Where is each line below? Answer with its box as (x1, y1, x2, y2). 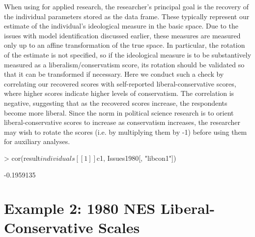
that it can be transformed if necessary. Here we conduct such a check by (4, 69, 224, 79)
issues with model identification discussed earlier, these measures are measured (4, 30, 241, 40)
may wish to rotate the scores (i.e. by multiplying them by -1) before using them (4, 126, 247, 137)
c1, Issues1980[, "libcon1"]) (96, 152, 176, 163)
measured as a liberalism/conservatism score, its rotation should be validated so (4, 59, 245, 69)
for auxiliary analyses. (4, 136, 70, 147)
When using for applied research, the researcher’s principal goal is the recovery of (4, 1, 249, 11)
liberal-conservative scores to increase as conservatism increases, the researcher (4, 117, 240, 127)
